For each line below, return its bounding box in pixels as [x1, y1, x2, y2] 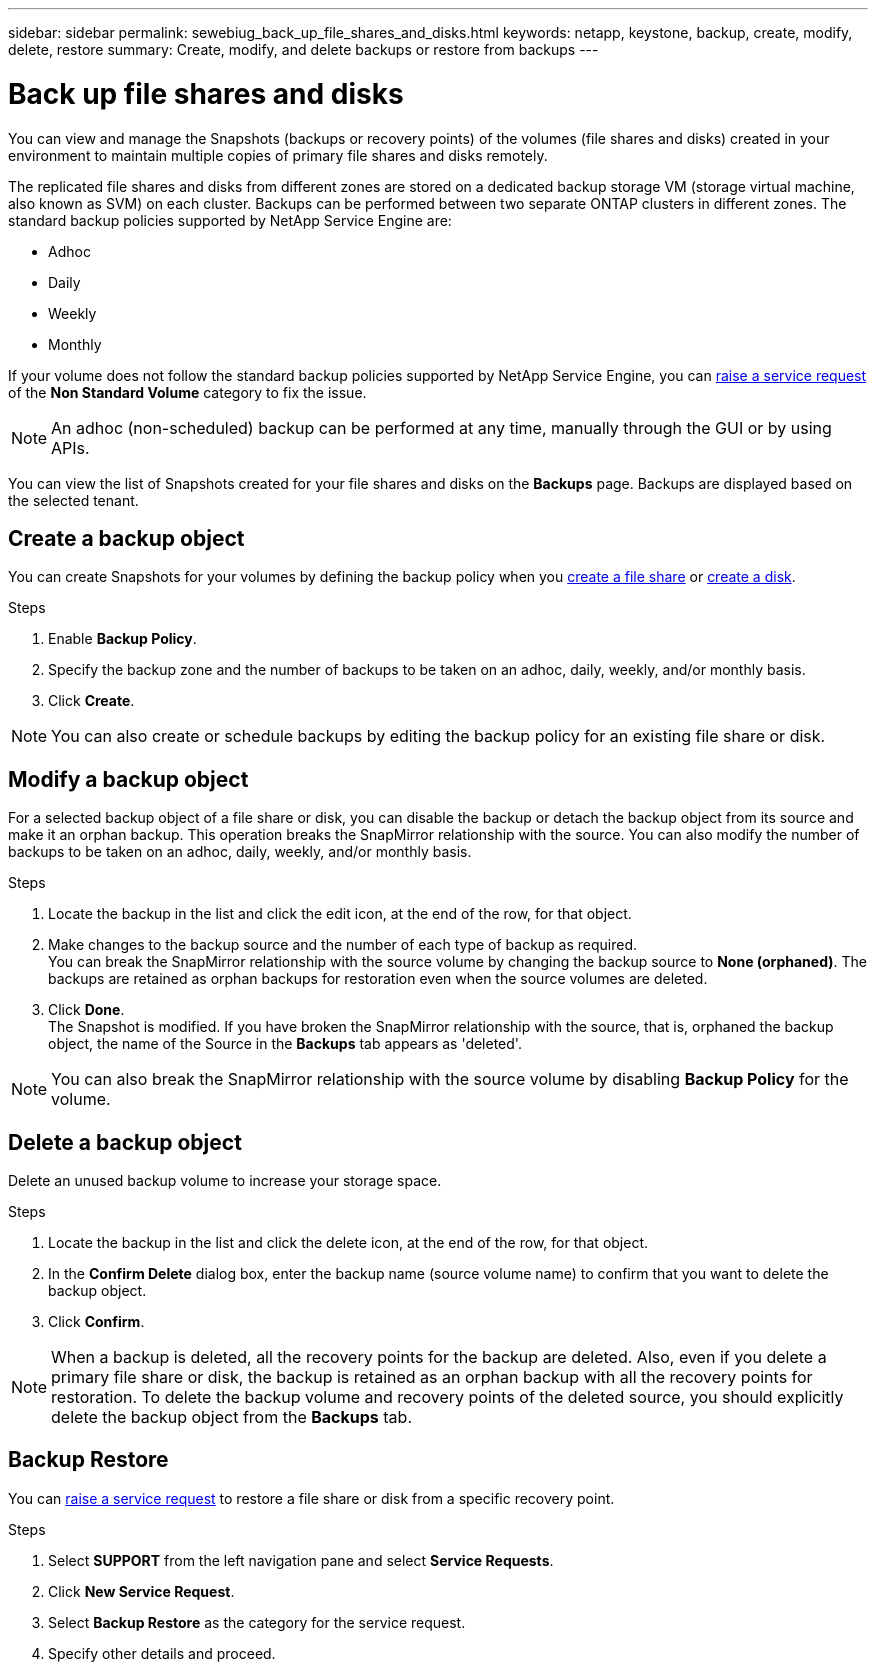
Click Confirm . [48, 1313, 145, 1331]
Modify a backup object [8, 766, 249, 792]
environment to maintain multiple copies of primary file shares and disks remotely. [8, 146, 548, 164]
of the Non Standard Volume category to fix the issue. [8, 383, 367, 401]
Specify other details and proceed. [48, 1644, 276, 1662]
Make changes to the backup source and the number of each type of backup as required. [48, 936, 638, 954]
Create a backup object [8, 525, 245, 551]
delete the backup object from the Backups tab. [51, 1407, 412, 1428]
